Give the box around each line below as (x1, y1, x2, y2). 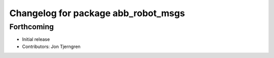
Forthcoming (9, 22, 54, 31)
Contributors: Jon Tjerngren (22, 43, 81, 49)
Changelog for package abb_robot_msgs (9, 8, 185, 19)
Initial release (22, 36, 50, 42)
